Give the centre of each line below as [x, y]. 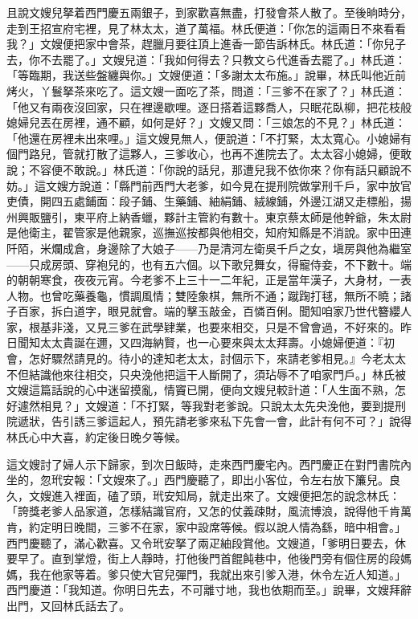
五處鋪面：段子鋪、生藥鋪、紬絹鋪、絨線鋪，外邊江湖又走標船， [231, 201]
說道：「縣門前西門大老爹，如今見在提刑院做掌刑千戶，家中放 [240, 185]
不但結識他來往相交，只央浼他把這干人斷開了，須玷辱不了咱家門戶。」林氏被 [206, 374]
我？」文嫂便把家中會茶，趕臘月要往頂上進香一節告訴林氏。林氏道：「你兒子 [206, 44]
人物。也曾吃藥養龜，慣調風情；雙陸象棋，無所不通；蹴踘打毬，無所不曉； [203, 295]
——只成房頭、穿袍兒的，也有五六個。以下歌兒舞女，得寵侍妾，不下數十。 [203, 264]
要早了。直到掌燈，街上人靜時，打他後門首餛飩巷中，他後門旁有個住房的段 [203, 558]
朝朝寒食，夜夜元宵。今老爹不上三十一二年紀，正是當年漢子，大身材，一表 [214, 280]
